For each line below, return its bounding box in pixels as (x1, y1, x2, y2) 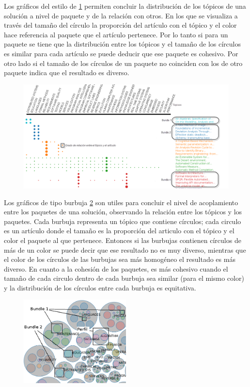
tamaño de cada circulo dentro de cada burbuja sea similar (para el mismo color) (4, 273, 244, 283)
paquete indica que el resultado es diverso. (4, 67, 129, 78)
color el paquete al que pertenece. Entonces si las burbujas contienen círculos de (4, 235, 241, 245)
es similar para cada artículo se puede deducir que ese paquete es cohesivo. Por (4, 48, 238, 58)
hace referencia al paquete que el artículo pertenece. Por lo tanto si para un (4, 29, 228, 39)
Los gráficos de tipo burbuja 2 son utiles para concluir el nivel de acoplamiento (4, 197, 238, 207)
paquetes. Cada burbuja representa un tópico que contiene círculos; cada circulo (4, 216, 241, 226)
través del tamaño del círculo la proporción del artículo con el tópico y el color (4, 20, 237, 30)
